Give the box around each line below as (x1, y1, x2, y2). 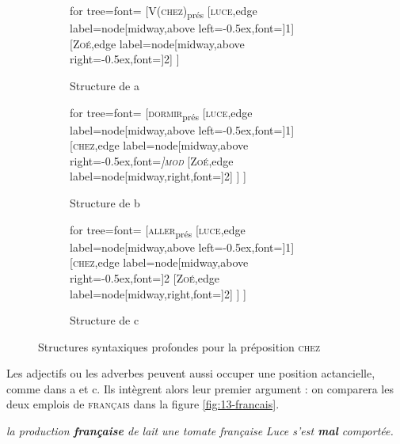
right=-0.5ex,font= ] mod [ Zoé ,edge (70, 152, 234, 169)
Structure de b (70, 195, 140, 211)
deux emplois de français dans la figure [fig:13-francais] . (6, 396, 280, 412)
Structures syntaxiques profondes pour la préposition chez (38, 338, 321, 355)
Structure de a (70, 77, 139, 93)
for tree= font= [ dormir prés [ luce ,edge (70, 104, 253, 123)
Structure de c (70, 312, 139, 328)
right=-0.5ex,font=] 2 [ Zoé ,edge (70, 269, 219, 286)
